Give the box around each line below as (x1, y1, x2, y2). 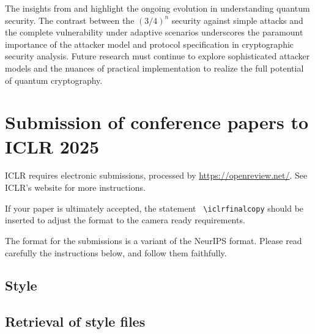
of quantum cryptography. (5, 73, 103, 86)
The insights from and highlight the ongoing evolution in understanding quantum (5, 2, 310, 14)
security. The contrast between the (5, 13, 135, 26)
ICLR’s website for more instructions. (5, 181, 146, 194)
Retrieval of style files (5, 312, 146, 331)
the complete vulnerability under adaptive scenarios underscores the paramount (5, 26, 303, 39)
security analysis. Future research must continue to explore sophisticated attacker (5, 50, 310, 62)
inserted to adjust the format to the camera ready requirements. (5, 213, 245, 226)
